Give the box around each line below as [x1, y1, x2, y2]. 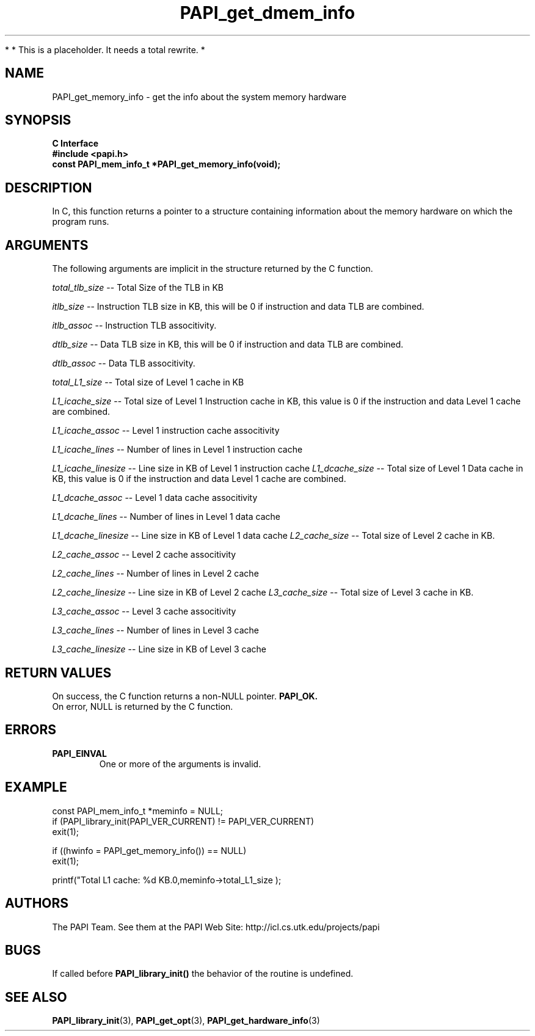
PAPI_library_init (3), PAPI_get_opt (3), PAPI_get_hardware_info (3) [52, 1015, 320, 1026]
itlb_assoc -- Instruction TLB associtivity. [52, 320, 217, 331]
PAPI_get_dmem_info [180, 2, 355, 23]
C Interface [52, 138, 99, 149]
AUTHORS [5, 896, 69, 911]
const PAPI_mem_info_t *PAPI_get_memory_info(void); [52, 159, 281, 170]
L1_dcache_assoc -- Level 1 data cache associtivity [52, 492, 258, 503]
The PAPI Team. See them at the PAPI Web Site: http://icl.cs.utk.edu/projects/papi [52, 921, 380, 932]
